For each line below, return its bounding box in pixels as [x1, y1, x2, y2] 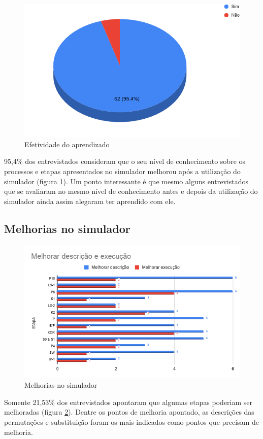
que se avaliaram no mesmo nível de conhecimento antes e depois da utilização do [4, 186, 258, 196]
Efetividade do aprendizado [24, 139, 110, 149]
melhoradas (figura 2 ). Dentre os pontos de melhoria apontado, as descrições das [4, 407, 254, 417]
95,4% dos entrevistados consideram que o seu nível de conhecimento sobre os [4, 156, 246, 166]
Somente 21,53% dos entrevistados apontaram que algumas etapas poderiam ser [4, 396, 253, 407]
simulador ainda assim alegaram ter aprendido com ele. [4, 195, 176, 206]
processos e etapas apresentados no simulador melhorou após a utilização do [4, 165, 241, 176]
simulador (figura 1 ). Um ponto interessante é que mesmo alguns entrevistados [4, 176, 248, 186]
